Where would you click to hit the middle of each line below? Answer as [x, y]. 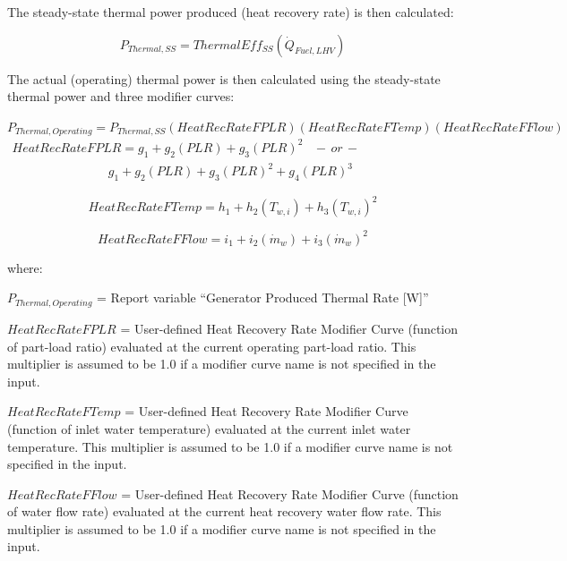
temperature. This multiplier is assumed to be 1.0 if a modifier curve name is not [230, 446]
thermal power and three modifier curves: [121, 96]
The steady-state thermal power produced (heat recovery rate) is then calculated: [231, 12]
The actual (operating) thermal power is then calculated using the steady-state [224, 78]
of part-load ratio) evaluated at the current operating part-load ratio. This [212, 346]
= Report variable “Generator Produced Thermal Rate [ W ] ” [263, 297]
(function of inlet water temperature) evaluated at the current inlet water [209, 428]
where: [25, 267]
